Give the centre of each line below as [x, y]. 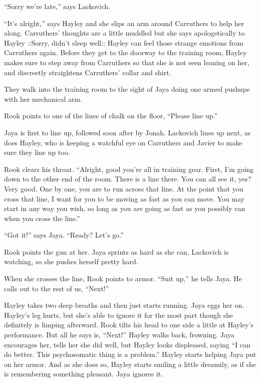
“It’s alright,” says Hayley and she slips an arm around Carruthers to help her [124, 23]
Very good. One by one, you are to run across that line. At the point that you [124, 188]
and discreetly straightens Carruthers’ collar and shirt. [88, 72]
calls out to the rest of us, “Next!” [57, 288]
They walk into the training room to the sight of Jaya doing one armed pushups [127, 89]
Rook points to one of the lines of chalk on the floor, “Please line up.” [111, 116]
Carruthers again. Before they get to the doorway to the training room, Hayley [125, 52]
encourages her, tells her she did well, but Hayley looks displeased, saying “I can [127, 344]
